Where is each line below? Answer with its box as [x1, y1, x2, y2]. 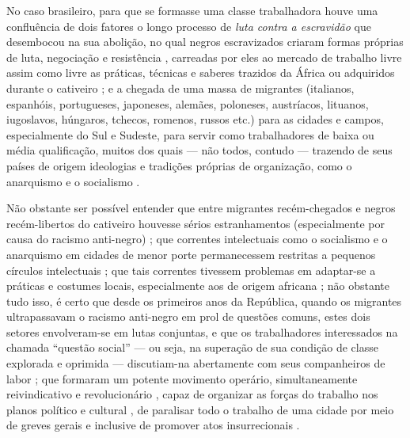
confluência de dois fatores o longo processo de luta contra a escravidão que [6, 17, 371, 34]
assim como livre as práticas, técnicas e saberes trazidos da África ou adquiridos [6, 64, 395, 81]
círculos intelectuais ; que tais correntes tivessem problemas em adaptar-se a [6, 261, 376, 278]
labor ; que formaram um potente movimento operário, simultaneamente [6, 370, 358, 387]
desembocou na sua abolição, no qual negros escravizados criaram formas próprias [6, 33, 404, 50]
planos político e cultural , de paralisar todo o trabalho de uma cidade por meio [6, 401, 394, 417]
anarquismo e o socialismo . [6, 173, 140, 189]
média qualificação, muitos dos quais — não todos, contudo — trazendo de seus [6, 142, 393, 158]
